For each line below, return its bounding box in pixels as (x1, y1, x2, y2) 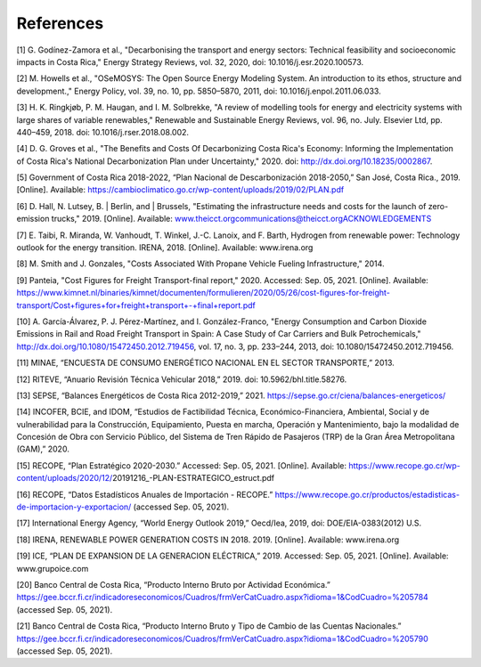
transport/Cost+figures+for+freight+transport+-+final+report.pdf (16, 299, 256, 311)
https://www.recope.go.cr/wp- (348, 460, 461, 471)
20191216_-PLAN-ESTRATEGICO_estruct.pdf (111, 473, 275, 484)
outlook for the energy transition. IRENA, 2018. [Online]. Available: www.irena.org (16, 242, 314, 253)
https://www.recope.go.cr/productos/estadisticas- (274, 489, 461, 500)
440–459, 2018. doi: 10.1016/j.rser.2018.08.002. (16, 126, 190, 137)
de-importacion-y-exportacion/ (16, 501, 132, 512)
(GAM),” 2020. (16, 443, 70, 454)
